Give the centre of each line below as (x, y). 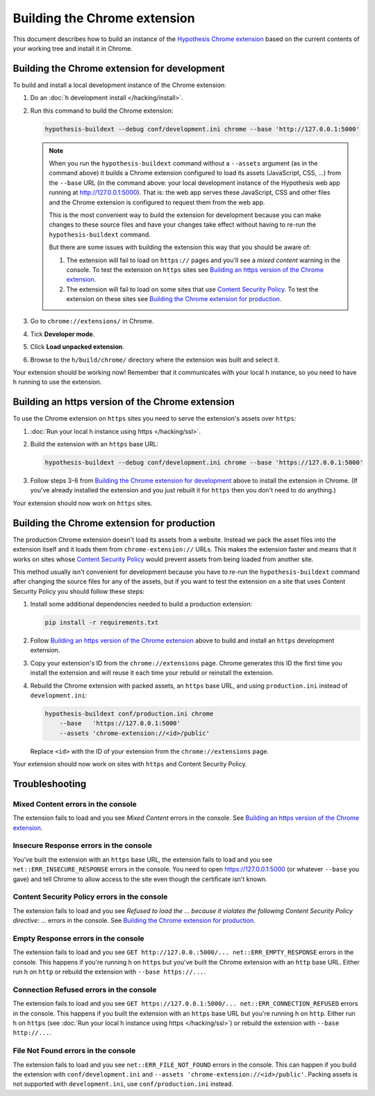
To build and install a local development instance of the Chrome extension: (119, 85)
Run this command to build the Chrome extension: (102, 111)
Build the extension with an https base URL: (94, 444)
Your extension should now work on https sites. (83, 503)
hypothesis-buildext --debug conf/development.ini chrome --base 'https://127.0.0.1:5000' (204, 463)
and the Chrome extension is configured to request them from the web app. (157, 202)
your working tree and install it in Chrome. (73, 48)
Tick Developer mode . (62, 334)
